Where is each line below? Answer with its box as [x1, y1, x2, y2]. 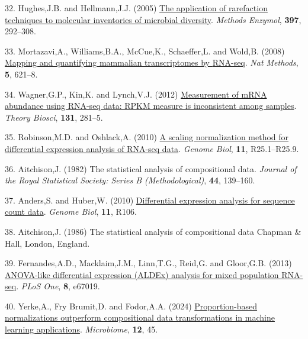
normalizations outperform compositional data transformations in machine [5, 311, 275, 324]
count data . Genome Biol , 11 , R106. [5, 205, 137, 218]
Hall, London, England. [5, 237, 90, 249]
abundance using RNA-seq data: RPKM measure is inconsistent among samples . [5, 99, 297, 112]
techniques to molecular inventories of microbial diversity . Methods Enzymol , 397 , [5, 13, 301, 25]
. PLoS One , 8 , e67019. [16, 280, 100, 292]
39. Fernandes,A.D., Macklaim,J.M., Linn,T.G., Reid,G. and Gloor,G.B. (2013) [5, 257, 292, 269]
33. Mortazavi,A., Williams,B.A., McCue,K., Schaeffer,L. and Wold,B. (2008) [5, 44, 285, 57]
